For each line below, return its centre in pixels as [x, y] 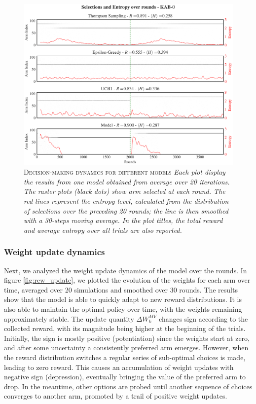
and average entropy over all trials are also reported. [103, 230]
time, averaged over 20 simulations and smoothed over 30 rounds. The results [121, 289]
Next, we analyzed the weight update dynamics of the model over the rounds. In [126, 270]
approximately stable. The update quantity [69, 318]
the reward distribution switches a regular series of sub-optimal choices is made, [125, 357]
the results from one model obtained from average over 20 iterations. [127, 181]
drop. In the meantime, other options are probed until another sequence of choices [128, 386]
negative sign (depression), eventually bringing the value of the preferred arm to [125, 377]
